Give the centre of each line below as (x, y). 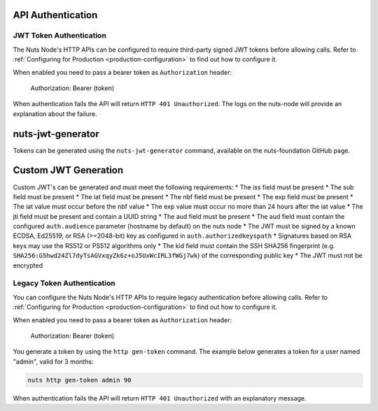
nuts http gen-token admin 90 (79, 380)
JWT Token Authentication (59, 36)
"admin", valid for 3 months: (53, 361)
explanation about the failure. (55, 114)
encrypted (28, 265)
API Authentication (55, 15)
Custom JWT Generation (68, 170)
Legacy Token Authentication (64, 283)
